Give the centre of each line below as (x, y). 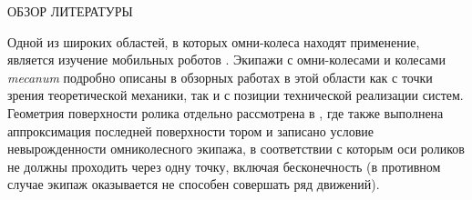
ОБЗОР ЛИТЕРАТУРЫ (70, 11)
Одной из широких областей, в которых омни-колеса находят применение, (214, 41)
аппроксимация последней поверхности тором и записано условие (191, 130)
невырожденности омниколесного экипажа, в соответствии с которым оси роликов (236, 149)
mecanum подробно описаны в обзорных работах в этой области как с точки (220, 77)
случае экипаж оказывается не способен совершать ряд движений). (194, 184)
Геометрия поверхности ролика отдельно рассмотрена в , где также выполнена (226, 112)
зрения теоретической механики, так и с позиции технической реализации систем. (236, 95)
